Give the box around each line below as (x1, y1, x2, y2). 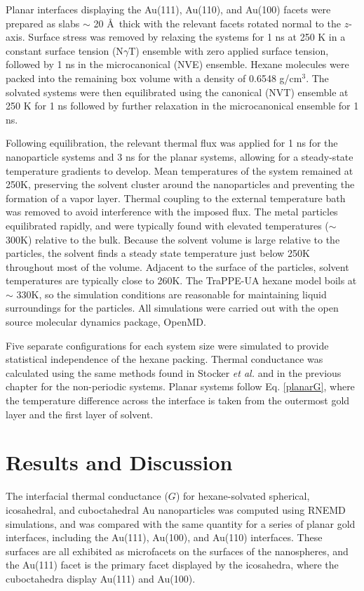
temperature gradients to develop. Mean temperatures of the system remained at (6, 163, 353, 178)
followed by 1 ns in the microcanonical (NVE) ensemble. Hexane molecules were (6, 57, 349, 72)
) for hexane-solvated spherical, (175, 489, 310, 503)
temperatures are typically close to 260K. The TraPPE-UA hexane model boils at (6, 273, 357, 288)
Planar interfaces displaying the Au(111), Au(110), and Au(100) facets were (6, 2, 331, 16)
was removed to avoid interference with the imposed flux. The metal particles (6, 204, 338, 219)
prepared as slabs (6, 15, 80, 30)
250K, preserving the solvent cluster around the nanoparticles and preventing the (6, 177, 355, 192)
